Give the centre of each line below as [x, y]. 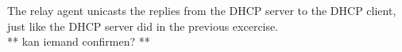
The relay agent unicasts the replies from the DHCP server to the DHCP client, [202, 10]
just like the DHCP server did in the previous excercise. [143, 26]
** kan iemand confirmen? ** [79, 41]
